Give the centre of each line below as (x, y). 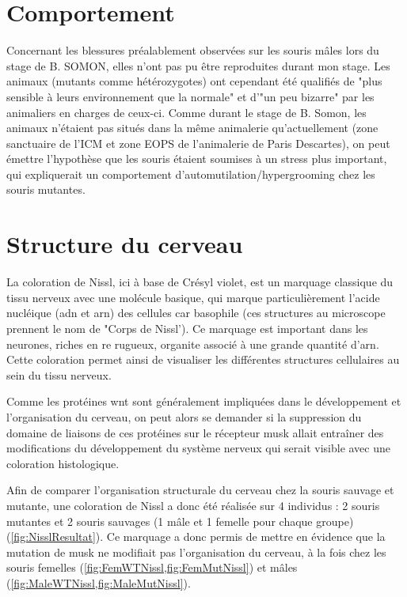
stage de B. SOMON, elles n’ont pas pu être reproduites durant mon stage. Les (198, 65)
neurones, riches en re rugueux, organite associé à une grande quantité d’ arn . (193, 344)
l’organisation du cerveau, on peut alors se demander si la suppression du (184, 416)
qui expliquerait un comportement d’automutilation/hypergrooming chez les (191, 174)
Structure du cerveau (125, 244)
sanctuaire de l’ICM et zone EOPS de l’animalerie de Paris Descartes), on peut (198, 143)
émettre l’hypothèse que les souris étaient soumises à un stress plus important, (197, 159)
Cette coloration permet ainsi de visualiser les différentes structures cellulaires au (203, 359)
